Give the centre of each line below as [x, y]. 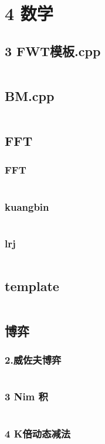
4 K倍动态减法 [38, 433]
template [32, 285]
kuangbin [27, 206]
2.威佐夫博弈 [33, 360]
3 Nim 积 [26, 396]
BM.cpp [30, 95]
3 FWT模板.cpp [53, 50]
